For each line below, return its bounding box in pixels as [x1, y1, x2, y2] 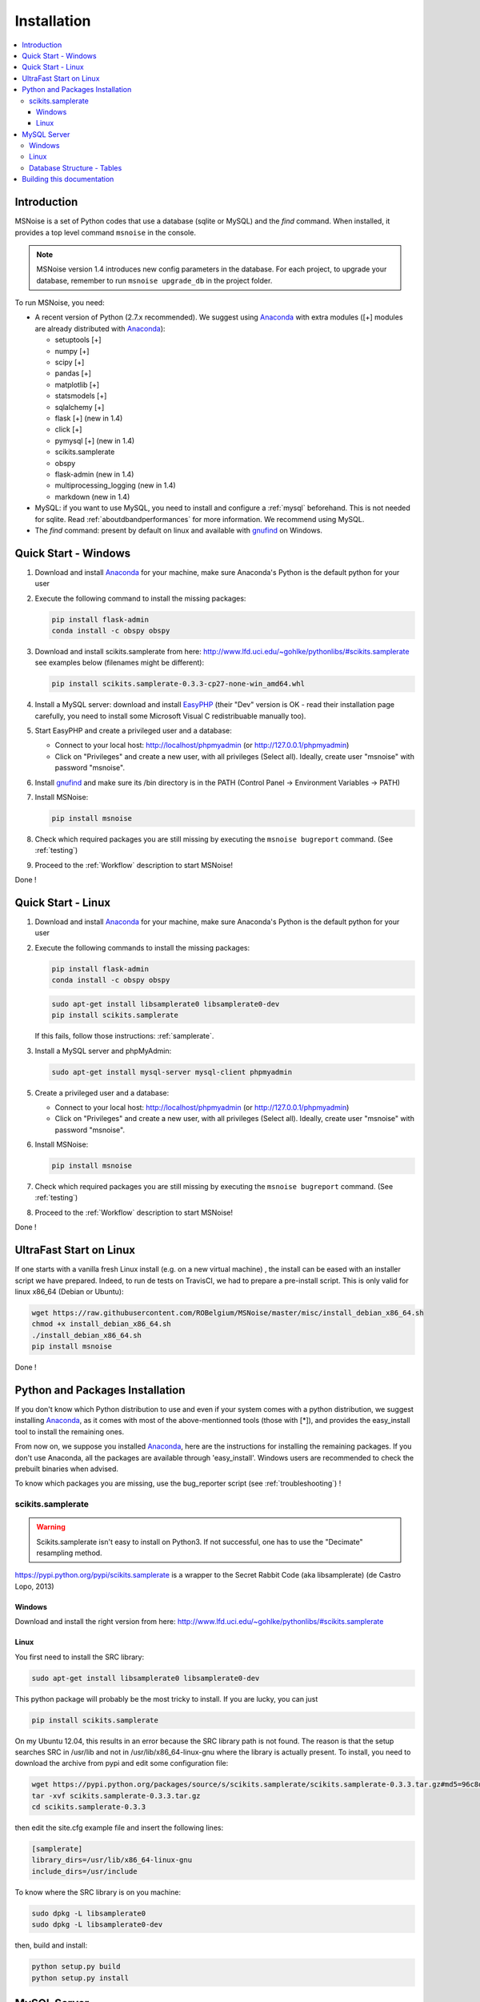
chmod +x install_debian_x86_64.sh [31, 1320, 171, 1329]
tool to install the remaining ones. [14, 1426, 124, 1437]
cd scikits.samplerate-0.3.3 [31, 1803, 146, 1811]
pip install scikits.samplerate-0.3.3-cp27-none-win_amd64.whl [51, 679, 306, 689]
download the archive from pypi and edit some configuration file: [14, 1759, 229, 1768]
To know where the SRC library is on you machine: [14, 1887, 182, 1897]
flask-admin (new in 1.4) [54, 469, 134, 479]
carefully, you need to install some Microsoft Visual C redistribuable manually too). [34, 711, 306, 721]
